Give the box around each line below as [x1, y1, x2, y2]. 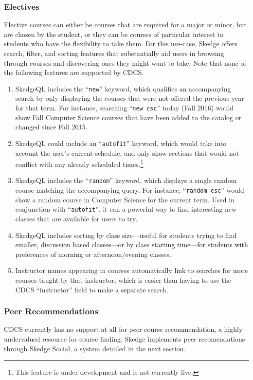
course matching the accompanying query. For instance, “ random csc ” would [15, 185, 244, 195]
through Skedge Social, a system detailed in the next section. [4, 343, 186, 353]
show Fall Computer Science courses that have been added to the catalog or [15, 112, 242, 122]
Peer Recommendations [4, 305, 98, 317]
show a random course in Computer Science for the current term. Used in [15, 194, 235, 204]
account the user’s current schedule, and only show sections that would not [15, 147, 239, 158]
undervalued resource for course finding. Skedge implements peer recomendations [4, 333, 245, 344]
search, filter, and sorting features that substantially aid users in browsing [4, 48, 224, 58]
